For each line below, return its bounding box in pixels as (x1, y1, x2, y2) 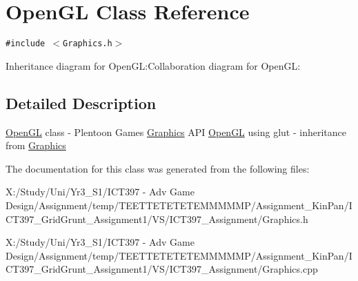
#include (6, 39, 46, 49)
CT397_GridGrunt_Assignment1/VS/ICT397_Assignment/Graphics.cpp (6, 262, 318, 276)
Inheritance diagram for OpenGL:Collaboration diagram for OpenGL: (6, 58, 301, 72)
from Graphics (6, 138, 66, 153)
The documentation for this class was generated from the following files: (6, 161, 310, 175)
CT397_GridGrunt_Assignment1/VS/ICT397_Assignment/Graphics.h (6, 211, 308, 226)
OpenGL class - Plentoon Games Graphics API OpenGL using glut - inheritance (6, 124, 347, 139)
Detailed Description (6, 92, 157, 113)
